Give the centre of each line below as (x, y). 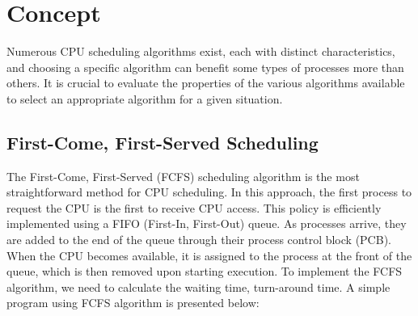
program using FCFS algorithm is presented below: (133, 303)
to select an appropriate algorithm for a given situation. (145, 98)
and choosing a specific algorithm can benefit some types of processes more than (205, 67)
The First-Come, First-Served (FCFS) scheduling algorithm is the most (183, 176)
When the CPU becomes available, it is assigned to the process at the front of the (209, 255)
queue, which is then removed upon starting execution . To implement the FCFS (205, 271)
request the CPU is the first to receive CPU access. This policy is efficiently (194, 207)
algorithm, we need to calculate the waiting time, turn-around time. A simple (198, 287)
